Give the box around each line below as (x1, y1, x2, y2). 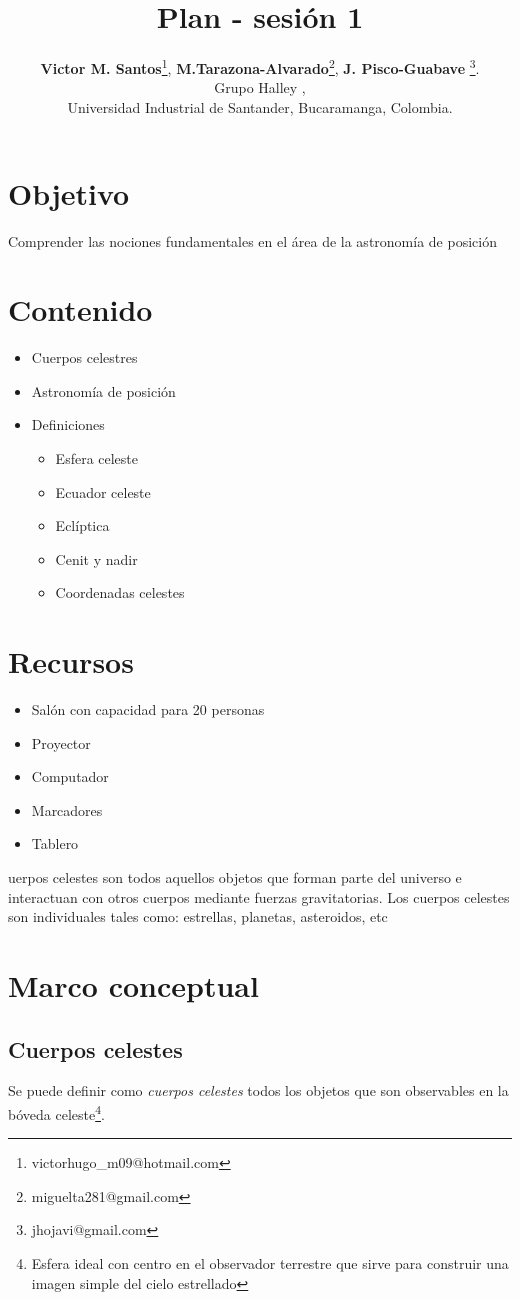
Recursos (8, 641, 134, 682)
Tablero (31, 833, 79, 854)
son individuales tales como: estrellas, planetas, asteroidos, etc (8, 906, 388, 927)
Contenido (8, 289, 153, 330)
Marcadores (31, 799, 103, 820)
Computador (31, 766, 109, 787)
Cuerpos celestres (31, 347, 138, 368)
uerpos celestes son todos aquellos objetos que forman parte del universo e (8, 867, 462, 888)
